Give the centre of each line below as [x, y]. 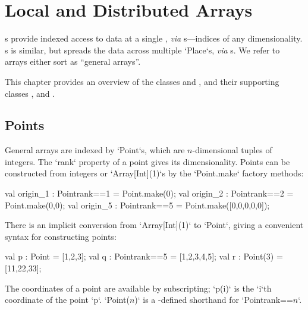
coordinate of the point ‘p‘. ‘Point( [67, 300]
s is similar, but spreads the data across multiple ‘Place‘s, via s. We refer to [142, 50]
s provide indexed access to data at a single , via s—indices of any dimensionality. [154, 38]
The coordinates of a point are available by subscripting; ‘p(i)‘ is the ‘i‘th [138, 288]
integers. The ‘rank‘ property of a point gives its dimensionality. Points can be [147, 161]
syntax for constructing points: [61, 236]
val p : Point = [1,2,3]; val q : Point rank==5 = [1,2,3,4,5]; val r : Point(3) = [144, 256]
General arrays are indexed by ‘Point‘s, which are [95, 150]
